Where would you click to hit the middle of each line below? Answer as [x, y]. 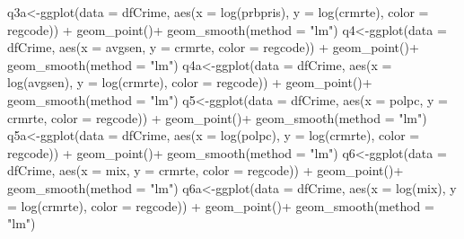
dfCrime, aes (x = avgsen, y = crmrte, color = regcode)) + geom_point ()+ [213, 47]
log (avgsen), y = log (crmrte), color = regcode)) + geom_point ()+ [190, 82]
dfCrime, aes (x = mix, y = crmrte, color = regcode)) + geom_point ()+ [206, 170]
